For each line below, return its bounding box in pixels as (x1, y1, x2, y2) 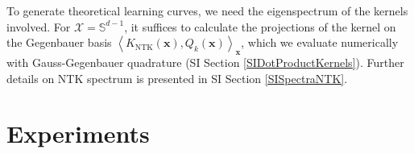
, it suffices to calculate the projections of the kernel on (124, 18, 396, 35)
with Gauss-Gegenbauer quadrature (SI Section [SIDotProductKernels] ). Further (6, 53, 404, 70)
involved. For (6, 18, 71, 35)
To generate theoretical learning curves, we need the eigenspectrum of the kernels (6, 2, 408, 19)
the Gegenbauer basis (6, 34, 112, 51)
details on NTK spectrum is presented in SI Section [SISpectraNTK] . (6, 69, 348, 86)
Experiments (6, 117, 150, 150)
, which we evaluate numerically (241, 34, 399, 51)
